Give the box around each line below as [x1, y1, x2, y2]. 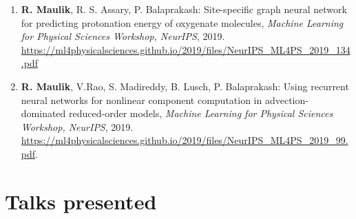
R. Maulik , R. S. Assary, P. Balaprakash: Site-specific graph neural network [21, 2, 347, 16]
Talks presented [5, 187, 157, 215]
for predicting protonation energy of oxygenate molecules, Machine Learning [21, 15, 344, 30]
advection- [264, 92, 308, 107]
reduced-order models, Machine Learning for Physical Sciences [69, 106, 333, 121]
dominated [21, 106, 66, 121]
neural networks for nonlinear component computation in [21, 92, 262, 107]
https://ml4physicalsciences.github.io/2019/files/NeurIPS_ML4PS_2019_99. [21, 133, 348, 147]
